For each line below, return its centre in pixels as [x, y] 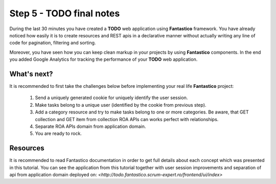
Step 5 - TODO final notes [65, 13]
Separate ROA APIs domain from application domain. [90, 126]
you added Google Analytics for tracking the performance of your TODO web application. [103, 59]
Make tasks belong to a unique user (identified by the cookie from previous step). [121, 105]
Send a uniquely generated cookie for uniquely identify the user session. [111, 98]
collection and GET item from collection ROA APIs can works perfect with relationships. [127, 119]
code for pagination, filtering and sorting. [53, 43]
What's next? [31, 74]
